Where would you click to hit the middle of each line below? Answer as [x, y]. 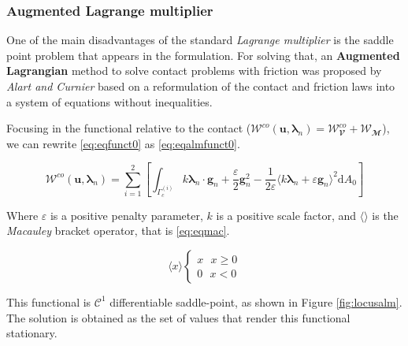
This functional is [49, 301]
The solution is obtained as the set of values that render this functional [178, 317]
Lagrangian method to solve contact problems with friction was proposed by [194, 71]
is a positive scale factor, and [286, 215]
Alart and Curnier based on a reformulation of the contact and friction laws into [201, 86]
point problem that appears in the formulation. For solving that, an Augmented [203, 55]
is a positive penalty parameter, [126, 215]
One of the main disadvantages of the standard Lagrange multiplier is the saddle [200, 40]
